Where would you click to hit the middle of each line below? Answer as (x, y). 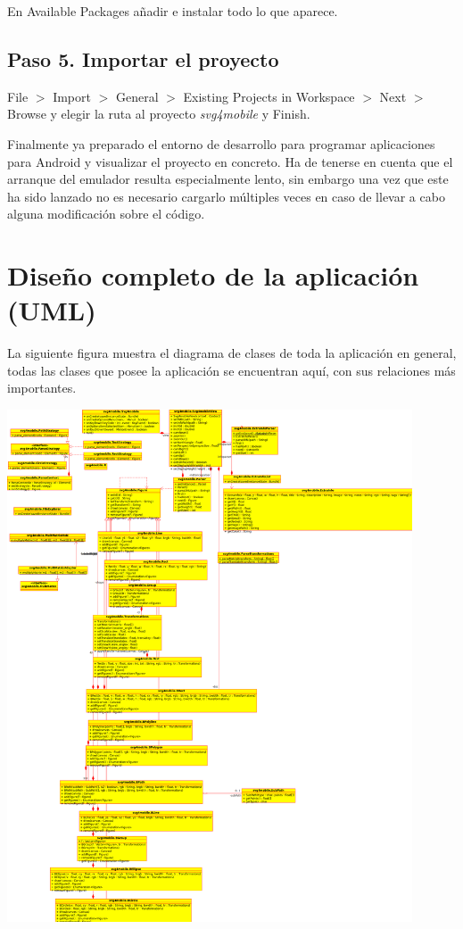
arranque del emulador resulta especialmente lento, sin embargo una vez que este (228, 179)
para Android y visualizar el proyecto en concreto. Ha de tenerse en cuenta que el (230, 161)
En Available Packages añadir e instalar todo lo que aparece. (173, 11)
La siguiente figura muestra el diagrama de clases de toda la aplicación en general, (232, 353)
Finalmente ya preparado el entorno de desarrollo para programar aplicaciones (221, 143)
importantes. (42, 388)
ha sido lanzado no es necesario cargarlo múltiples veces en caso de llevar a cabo (226, 196)
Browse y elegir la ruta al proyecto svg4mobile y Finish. (159, 114)
